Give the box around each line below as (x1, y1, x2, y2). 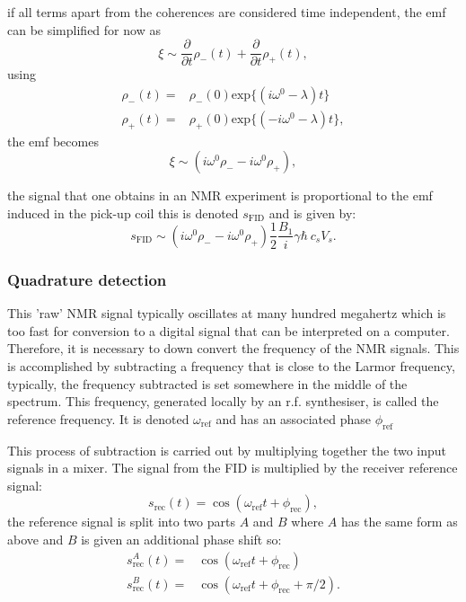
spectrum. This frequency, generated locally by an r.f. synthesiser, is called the (7, 392, 439, 411)
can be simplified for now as (7, 20, 161, 39)
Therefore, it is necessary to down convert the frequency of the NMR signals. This (7, 339, 460, 358)
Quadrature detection (7, 268, 167, 290)
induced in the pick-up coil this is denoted (7, 203, 239, 222)
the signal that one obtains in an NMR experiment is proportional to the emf (7, 186, 433, 205)
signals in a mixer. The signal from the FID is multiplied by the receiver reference (7, 458, 458, 477)
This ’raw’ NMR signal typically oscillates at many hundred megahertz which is (7, 304, 446, 323)
